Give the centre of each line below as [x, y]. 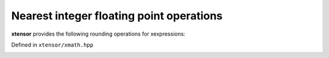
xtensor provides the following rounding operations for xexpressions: [98, 34]
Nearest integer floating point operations [117, 16]
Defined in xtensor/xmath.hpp [52, 45]
